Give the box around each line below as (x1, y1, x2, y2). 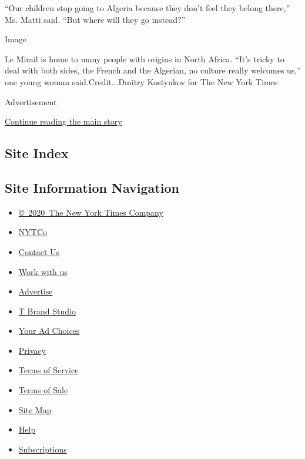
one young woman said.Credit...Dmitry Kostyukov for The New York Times (5, 75, 278, 88)
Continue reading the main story (5, 115, 122, 128)
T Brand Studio (18, 304, 76, 317)
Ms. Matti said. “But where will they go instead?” (5, 13, 186, 25)
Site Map (18, 403, 52, 416)
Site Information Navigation (5, 178, 179, 196)
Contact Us (18, 245, 60, 257)
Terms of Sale (18, 384, 68, 396)
